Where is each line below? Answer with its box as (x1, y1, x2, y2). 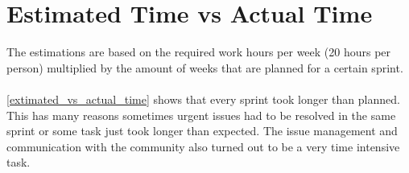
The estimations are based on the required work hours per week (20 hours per (6, 43, 391, 60)
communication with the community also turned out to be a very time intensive (6, 138, 400, 154)
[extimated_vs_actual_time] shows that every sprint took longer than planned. (6, 90, 400, 107)
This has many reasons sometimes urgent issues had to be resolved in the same (6, 106, 396, 123)
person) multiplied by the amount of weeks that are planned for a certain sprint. (6, 59, 403, 76)
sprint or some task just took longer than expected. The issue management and (6, 122, 398, 139)
